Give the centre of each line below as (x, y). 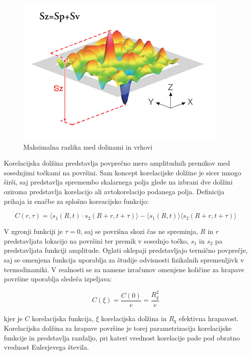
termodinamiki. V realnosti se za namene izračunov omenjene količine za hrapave (124, 269)
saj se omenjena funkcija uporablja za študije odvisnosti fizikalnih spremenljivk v (124, 259)
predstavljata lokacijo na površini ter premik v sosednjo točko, (96, 240)
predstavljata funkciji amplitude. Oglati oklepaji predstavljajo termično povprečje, (126, 250)
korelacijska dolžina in (134, 318)
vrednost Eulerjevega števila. (46, 347)
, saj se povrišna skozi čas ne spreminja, (139, 231)
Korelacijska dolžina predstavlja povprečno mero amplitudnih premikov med (117, 163)
